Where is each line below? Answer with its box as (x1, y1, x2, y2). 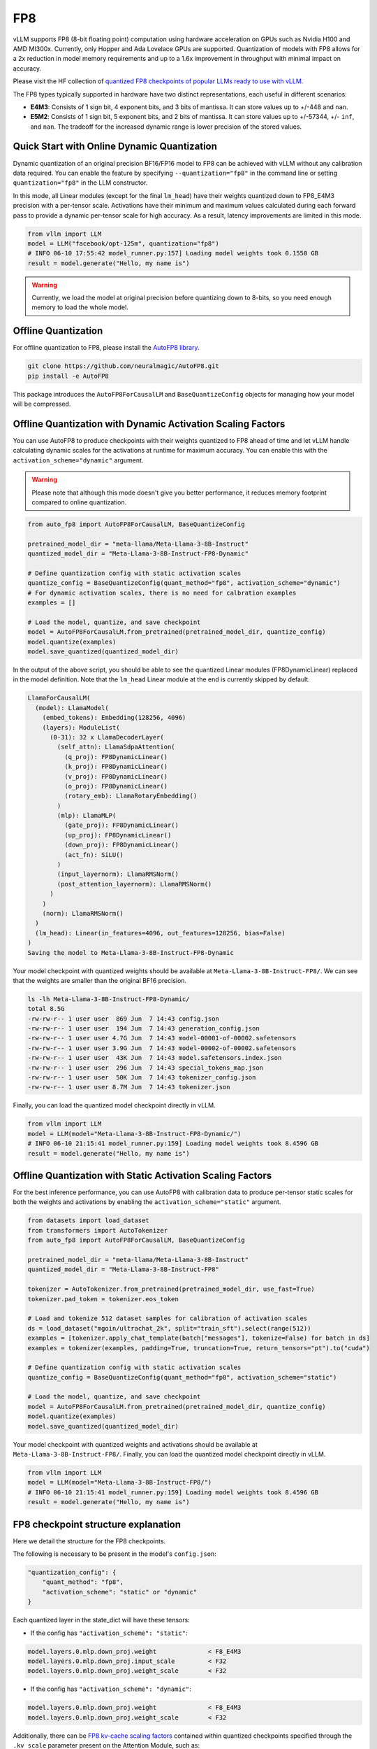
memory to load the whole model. (31, 303, 128, 311)
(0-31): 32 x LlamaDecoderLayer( (50, 733, 164, 741)
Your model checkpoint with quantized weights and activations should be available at (13, 1440, 258, 1448)
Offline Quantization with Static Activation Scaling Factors (13, 1169, 272, 1182)
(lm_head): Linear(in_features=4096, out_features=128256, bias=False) (35, 929, 286, 937)
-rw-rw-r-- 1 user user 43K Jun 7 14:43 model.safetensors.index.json (27, 1054, 282, 1062)
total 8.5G (27, 1005, 65, 1013)
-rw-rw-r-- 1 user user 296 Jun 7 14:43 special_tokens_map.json (27, 1063, 264, 1072)
